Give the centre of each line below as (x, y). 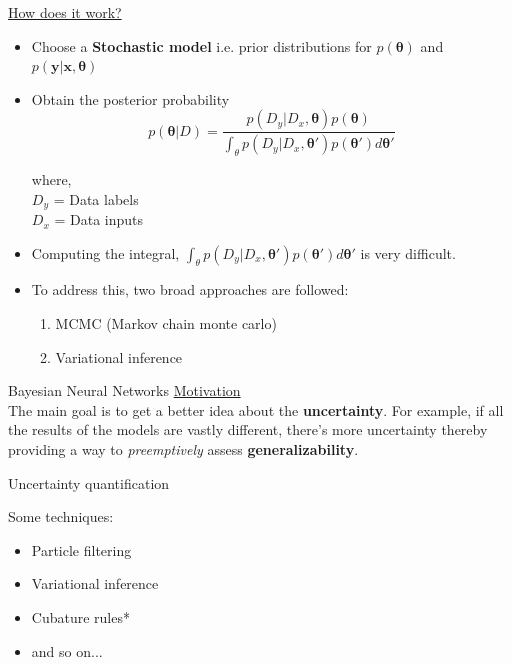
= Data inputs (99, 219)
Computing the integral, (105, 252)
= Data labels (96, 198)
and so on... (67, 650)
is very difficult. (408, 252)
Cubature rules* (80, 617)
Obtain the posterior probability (130, 98)
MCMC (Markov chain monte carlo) (166, 323)
